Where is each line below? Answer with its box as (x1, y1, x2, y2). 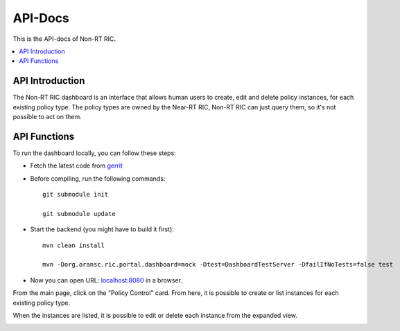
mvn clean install (42, 241, 105, 249)
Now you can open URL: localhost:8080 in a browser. (30, 276, 183, 284)
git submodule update (42, 210, 116, 217)
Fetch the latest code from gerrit (30, 161, 123, 170)
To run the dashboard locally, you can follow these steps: (12, 149, 176, 157)
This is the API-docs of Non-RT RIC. (12, 35, 116, 43)
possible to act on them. (12, 113, 82, 121)
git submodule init (42, 190, 109, 199)
